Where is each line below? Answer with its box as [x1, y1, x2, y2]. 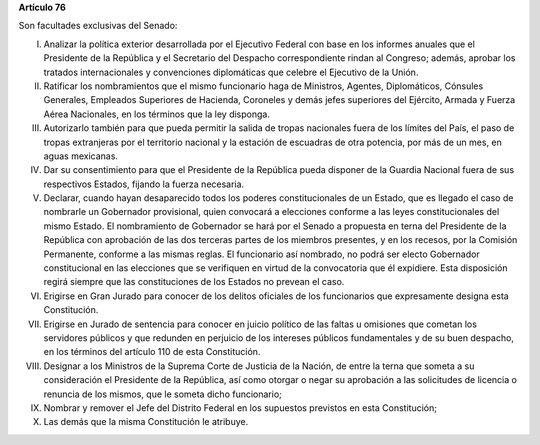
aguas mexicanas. [43, 150, 119, 162]
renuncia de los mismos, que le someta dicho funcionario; [43, 388, 282, 400]
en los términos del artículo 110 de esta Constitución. [43, 346, 261, 358]
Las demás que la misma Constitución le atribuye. [43, 416, 249, 428]
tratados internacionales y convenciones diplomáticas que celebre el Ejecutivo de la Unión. [43, 66, 419, 78]
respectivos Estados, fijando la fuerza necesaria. [43, 178, 245, 190]
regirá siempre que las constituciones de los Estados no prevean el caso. [43, 276, 345, 288]
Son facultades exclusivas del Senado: [18, 20, 178, 32]
